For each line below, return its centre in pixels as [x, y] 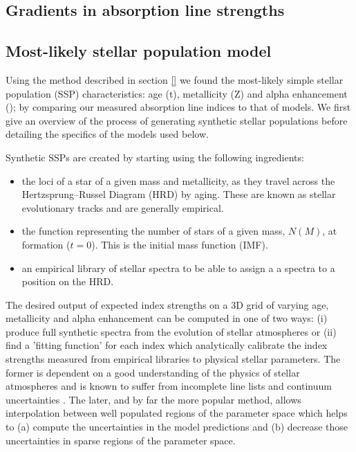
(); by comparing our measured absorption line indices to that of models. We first [178, 107]
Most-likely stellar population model [139, 51]
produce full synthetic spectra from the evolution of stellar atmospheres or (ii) [171, 331]
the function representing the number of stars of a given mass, [153, 231]
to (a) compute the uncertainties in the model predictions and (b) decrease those [177, 427]
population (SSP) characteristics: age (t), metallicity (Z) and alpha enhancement [177, 93]
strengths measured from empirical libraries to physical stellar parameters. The [173, 359]
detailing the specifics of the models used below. [107, 134]
